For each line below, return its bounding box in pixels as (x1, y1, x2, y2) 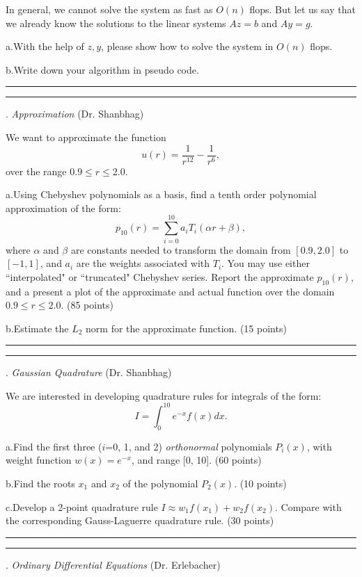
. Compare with (274, 499, 342, 514)
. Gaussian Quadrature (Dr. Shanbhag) (6, 365, 172, 380)
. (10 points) (234, 476, 287, 490)
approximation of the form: (6, 200, 121, 215)
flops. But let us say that (249, 2, 356, 16)
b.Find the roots (6, 476, 75, 490)
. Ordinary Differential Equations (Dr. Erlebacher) (6, 557, 221, 571)
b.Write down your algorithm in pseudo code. (6, 62, 199, 76)
